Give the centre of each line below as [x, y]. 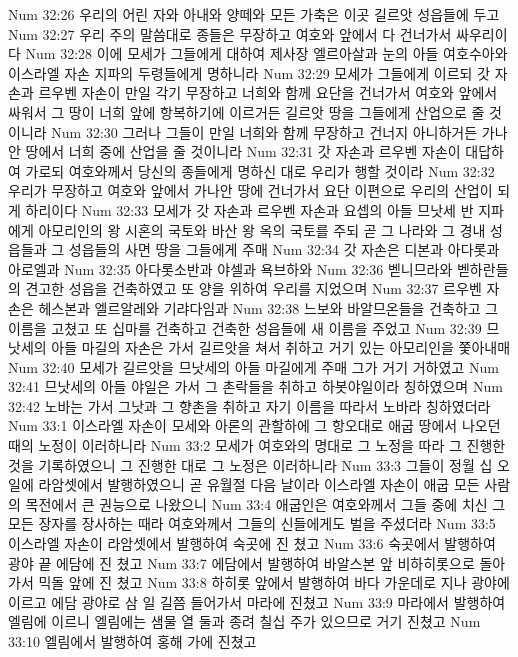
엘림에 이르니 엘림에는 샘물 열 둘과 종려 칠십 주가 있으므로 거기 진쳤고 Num [244, 621]
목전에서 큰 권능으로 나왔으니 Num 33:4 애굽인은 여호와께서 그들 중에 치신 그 [265, 503]
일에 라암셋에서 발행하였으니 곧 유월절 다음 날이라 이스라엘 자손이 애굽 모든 [244, 484]
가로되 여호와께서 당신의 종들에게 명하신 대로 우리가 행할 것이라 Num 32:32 [260, 170]
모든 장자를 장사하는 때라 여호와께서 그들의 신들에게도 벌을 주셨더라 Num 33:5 [252, 523]
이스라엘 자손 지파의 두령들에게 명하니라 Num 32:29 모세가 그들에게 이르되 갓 [249, 72]
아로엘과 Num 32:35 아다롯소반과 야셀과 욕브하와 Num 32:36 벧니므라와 [230, 268]
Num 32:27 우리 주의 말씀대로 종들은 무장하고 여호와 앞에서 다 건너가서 [230, 33]
